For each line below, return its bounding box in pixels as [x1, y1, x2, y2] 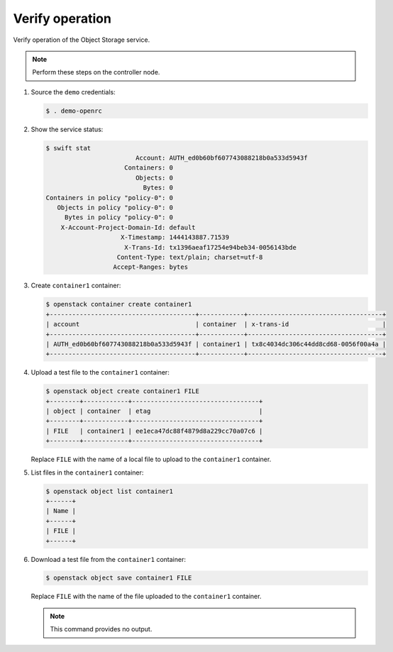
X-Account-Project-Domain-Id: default [60, 223, 196, 231]
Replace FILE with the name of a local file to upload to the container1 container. [31, 455, 272, 464]
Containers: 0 [124, 164, 174, 172]
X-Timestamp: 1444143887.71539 [121, 233, 230, 241]
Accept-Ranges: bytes [113, 263, 188, 271]
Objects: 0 [135, 174, 174, 182]
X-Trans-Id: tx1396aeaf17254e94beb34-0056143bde [124, 243, 297, 251]
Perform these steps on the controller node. [32, 68, 160, 77]
